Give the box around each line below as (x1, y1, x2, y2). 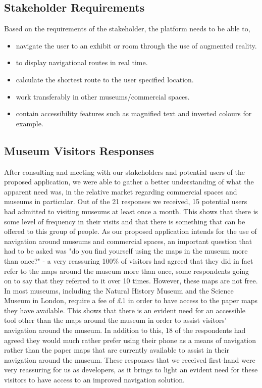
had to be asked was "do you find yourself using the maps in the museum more (4, 246, 248, 256)
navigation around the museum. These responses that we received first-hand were (4, 354, 255, 365)
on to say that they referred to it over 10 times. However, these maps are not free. (4, 275, 258, 286)
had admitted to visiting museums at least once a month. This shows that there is (4, 206, 258, 216)
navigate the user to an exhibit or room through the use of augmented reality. (16, 40, 257, 51)
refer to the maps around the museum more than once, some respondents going (4, 265, 249, 276)
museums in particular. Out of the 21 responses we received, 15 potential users (4, 196, 247, 207)
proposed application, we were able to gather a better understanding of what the (4, 176, 254, 187)
